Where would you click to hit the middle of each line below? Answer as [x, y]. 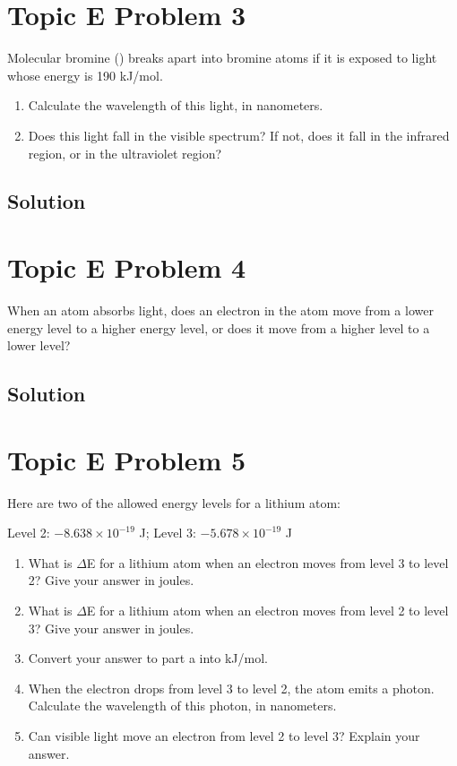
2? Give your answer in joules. [111, 580]
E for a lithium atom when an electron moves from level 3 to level [267, 562]
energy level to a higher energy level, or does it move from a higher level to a [219, 327]
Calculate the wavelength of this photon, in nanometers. [182, 706]
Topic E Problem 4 [127, 267]
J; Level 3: [168, 533]
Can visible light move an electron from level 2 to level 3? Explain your [224, 736]
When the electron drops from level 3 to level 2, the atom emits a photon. [231, 688]
